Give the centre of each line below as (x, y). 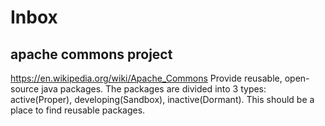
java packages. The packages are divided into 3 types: (154, 89)
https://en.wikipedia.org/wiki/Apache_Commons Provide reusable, (146, 78)
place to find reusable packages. (78, 110)
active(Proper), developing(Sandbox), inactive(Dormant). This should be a (162, 99)
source (25, 89)
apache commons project (91, 54)
